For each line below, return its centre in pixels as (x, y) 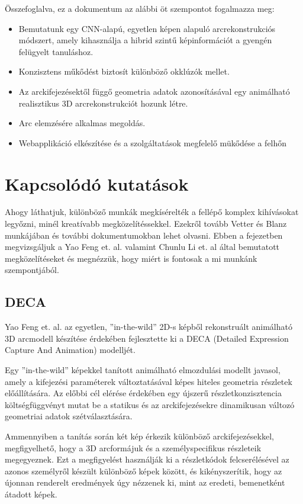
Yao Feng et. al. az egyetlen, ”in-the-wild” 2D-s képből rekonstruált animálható (149, 327)
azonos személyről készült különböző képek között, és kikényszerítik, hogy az (144, 471)
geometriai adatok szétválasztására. (69, 416)
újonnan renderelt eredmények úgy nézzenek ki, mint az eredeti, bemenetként (145, 482)
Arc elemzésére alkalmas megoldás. (82, 123)
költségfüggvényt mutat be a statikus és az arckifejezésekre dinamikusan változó (150, 404)
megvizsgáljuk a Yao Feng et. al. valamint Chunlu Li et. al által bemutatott (142, 247)
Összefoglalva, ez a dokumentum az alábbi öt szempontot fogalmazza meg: (140, 8)
